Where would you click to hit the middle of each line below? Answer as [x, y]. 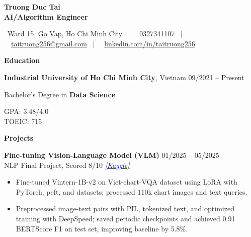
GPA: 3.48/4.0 [26, 111]
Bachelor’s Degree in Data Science [60, 94]
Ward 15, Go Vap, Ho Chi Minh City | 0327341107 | [95, 34]
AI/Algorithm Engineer [46, 16]
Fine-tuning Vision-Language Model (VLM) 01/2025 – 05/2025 [112, 155]
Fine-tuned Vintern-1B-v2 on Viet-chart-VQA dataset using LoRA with [127, 182]
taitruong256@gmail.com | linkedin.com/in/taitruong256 [103, 43]
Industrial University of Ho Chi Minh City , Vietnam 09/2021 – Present [124, 77]
